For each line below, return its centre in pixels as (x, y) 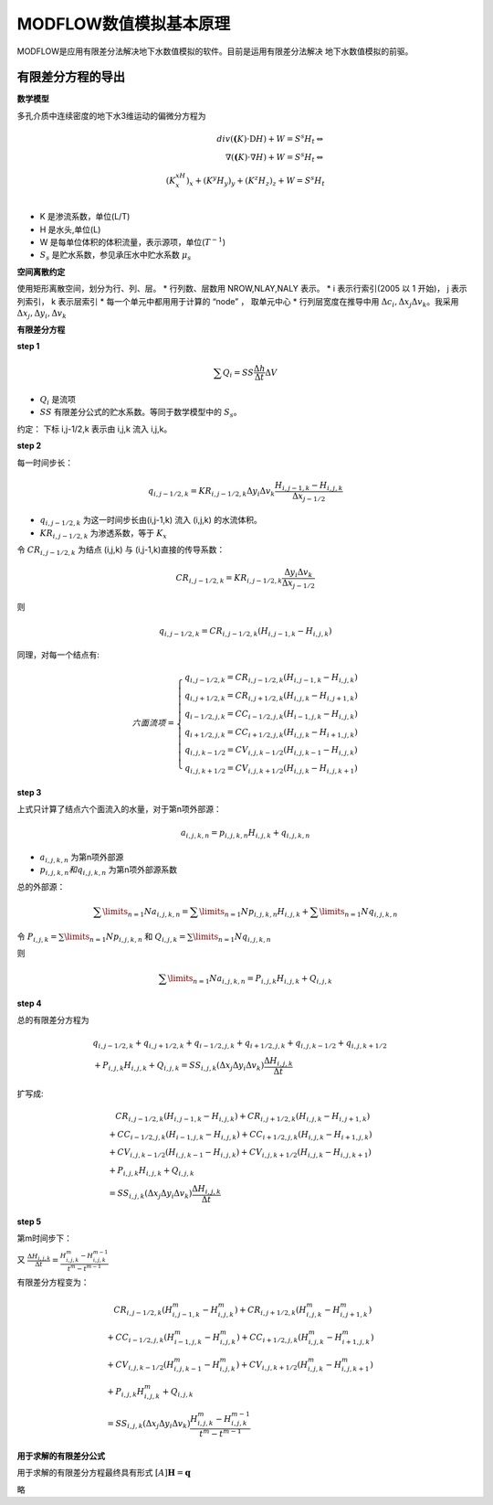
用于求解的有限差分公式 (61, 1456)
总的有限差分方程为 (53, 1020)
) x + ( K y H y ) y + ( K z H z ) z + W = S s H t (256, 181)
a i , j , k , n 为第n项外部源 (82, 858)
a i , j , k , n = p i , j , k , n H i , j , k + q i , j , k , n (245, 834)
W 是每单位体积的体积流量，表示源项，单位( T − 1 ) (133, 242)
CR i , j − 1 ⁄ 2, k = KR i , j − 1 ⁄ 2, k (229, 579)
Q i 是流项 (58, 400)
